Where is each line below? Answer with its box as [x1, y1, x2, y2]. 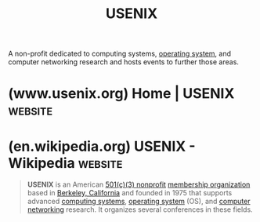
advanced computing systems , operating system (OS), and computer [27, 197, 251, 206]
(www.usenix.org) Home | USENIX [8, 85, 235, 103]
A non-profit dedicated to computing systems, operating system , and [8, 49, 232, 59]
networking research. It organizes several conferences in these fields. [27, 205, 253, 214]
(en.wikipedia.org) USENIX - [8, 137, 196, 155]
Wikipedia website [8, 154, 123, 172]
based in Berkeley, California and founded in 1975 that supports [27, 188, 233, 198]
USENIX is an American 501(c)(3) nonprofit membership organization [27, 180, 251, 189]
